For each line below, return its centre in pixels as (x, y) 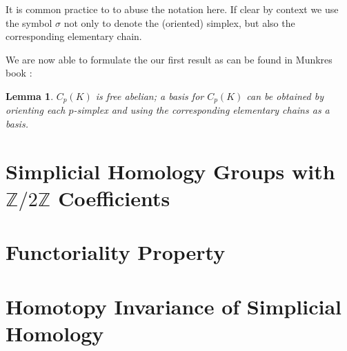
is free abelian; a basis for (150, 96)
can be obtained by (285, 96)
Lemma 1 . (30, 96)
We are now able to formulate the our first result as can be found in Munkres (169, 59)
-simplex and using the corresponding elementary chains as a (201, 110)
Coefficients (114, 198)
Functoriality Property (116, 252)
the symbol (29, 22)
